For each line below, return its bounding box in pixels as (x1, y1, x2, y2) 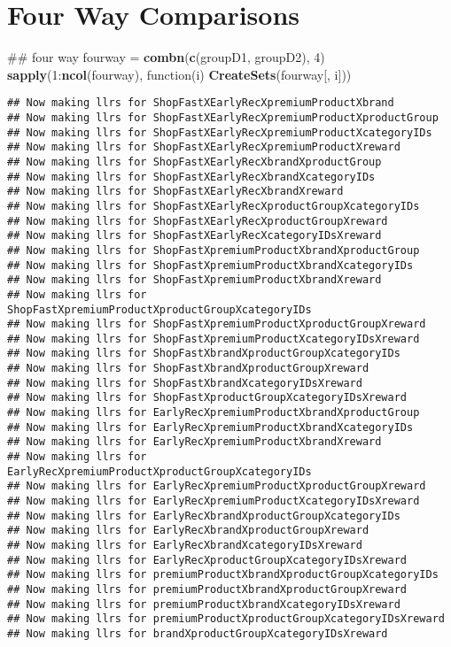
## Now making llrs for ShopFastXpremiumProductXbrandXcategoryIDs (7, 258, 414, 272)
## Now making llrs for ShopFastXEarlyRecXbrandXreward (7, 185, 344, 198)
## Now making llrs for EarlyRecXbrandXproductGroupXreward (7, 524, 369, 537)
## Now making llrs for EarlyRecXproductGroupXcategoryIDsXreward (7, 553, 408, 566)
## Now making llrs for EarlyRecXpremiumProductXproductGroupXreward (7, 480, 426, 493)
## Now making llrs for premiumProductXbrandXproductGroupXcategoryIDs (7, 568, 439, 582)
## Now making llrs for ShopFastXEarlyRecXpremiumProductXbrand (7, 96, 394, 110)
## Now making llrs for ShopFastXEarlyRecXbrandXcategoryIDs (7, 170, 376, 183)
